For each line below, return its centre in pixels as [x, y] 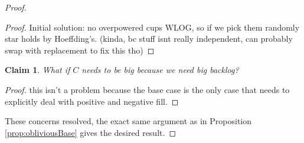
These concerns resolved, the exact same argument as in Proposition [128, 121]
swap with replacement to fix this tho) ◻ [80, 50]
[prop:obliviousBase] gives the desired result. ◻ [90, 132]
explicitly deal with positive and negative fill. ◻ [92, 101]
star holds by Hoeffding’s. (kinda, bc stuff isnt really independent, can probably [149, 39]
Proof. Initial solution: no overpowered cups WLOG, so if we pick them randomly [152, 27]
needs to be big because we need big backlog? [160, 70]
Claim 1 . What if [37, 70]
